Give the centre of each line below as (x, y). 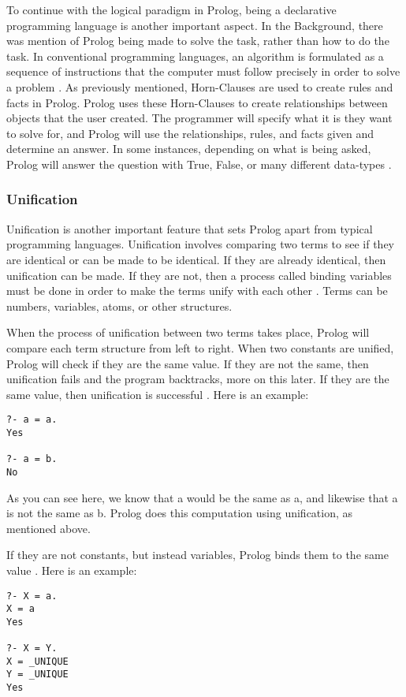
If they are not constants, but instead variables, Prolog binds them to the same (197, 555)
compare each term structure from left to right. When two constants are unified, (200, 347)
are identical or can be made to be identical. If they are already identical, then (196, 259)
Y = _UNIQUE (37, 675)
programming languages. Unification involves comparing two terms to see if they (200, 244)
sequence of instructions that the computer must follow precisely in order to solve (203, 71)
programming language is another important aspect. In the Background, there (195, 25)
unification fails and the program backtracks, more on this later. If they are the (198, 379)
